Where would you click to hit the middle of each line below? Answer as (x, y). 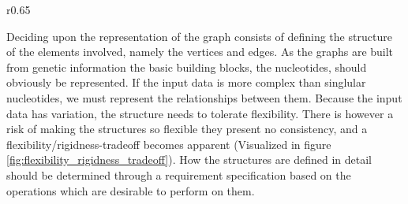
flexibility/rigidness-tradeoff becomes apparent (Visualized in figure (169, 144)
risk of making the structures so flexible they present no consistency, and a (187, 129)
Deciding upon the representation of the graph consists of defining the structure (199, 36)
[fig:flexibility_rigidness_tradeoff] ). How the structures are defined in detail (189, 159)
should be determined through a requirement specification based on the (179, 174)
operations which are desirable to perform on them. (131, 190)
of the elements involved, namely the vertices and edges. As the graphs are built (200, 52)
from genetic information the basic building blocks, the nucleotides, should (187, 67)
